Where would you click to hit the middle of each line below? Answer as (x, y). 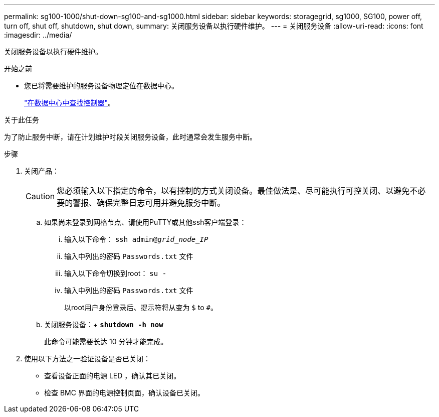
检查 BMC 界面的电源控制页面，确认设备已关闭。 (124, 393)
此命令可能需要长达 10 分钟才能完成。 (106, 341)
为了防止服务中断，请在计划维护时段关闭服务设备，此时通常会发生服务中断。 (130, 137)
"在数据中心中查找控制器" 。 (70, 103)
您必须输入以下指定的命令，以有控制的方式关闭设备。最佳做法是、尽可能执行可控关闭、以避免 (233, 191)
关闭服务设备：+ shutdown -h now (104, 324)
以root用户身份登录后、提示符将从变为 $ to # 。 (141, 307)
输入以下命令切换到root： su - (116, 273)
